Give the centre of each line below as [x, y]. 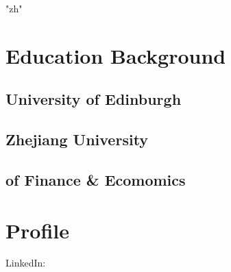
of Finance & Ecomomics [96, 179]
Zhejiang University [77, 139]
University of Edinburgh [94, 99]
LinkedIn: [26, 263]
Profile [37, 230]
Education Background [116, 55]
